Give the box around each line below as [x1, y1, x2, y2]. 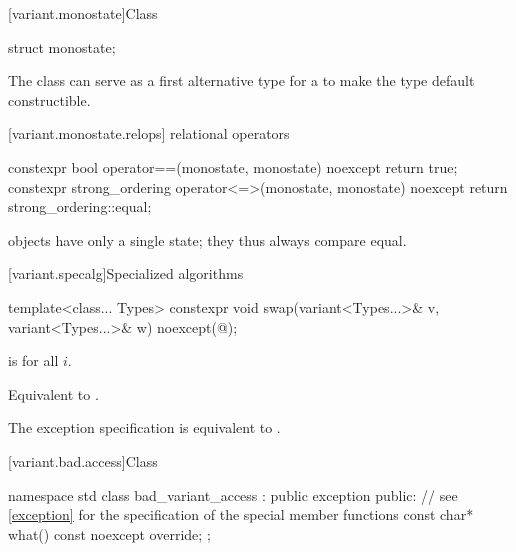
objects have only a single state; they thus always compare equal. [8, 229, 407, 250]
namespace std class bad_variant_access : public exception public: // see [8, 484, 458, 505]
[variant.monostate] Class [8, 3, 158, 23]
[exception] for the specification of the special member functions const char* [8, 504, 474, 525]
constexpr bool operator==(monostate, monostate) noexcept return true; [8, 156, 458, 177]
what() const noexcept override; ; [8, 523, 211, 544]
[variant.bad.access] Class [8, 450, 158, 471]
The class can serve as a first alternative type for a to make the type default [8, 70, 475, 91]
